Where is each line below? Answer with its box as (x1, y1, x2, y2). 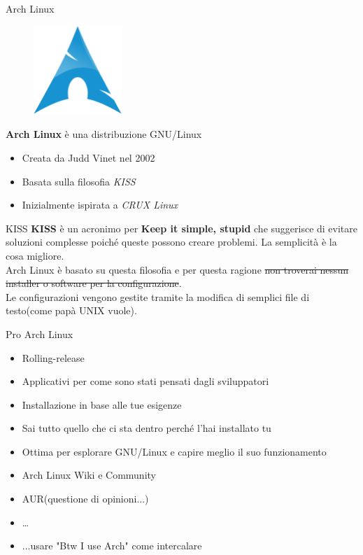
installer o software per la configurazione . (6, 276, 182, 290)
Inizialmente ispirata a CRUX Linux (22, 197, 178, 212)
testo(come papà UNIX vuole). (6, 303, 137, 318)
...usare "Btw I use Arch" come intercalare (22, 538, 202, 553)
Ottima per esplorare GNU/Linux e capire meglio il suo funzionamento (22, 444, 327, 458)
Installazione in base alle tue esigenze (22, 397, 182, 412)
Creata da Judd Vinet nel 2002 (22, 150, 155, 164)
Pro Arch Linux (6, 326, 73, 341)
